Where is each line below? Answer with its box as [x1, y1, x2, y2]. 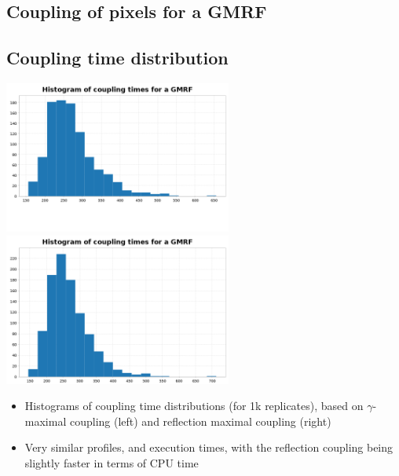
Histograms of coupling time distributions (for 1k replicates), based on [24, 397, 364, 414]
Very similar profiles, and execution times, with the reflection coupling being [24, 439, 394, 456]
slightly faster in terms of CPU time [24, 454, 199, 471]
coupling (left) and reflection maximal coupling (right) [69, 412, 331, 429]
